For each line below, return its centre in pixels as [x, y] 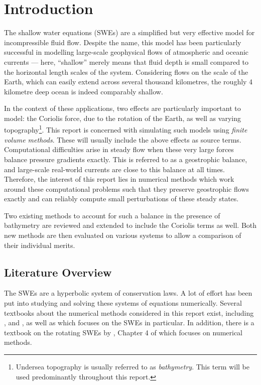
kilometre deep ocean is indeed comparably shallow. [84, 91]
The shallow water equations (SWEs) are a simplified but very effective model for [129, 32]
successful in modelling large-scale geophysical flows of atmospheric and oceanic [126, 52]
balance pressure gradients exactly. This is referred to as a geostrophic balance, [126, 159]
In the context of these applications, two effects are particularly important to [122, 108]
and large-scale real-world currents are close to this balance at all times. [115, 169]
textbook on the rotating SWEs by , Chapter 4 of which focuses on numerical [123, 332]
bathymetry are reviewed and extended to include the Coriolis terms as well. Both [130, 225]
